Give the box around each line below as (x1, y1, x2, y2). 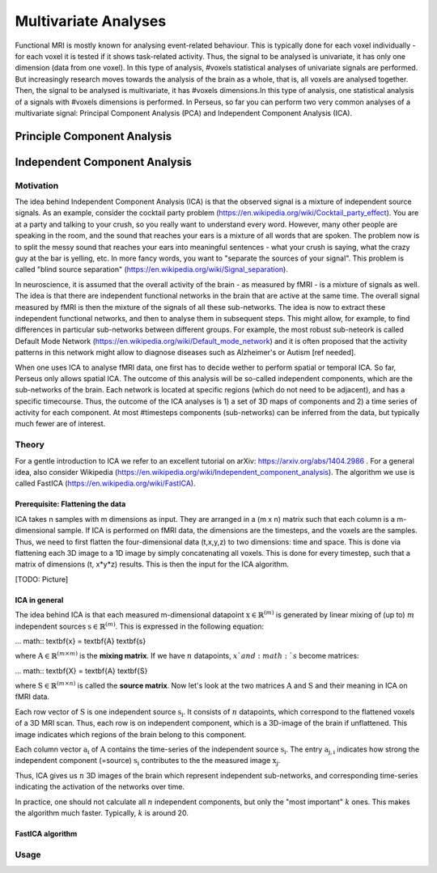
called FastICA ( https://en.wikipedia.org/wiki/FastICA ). (15, 478, 196, 489)
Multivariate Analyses (15, 12, 167, 30)
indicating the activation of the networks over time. (15, 782, 185, 792)
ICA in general (15, 595, 64, 604)
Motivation (15, 180, 59, 191)
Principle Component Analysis (15, 129, 172, 143)
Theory (15, 439, 45, 451)
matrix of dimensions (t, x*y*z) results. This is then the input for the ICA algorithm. (15, 559, 290, 570)
